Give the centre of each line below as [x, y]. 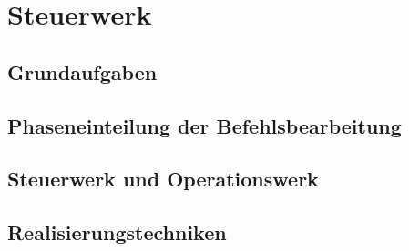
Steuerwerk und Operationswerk [163, 179]
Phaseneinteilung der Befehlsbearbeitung [204, 125]
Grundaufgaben [82, 71]
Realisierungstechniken [117, 232]
